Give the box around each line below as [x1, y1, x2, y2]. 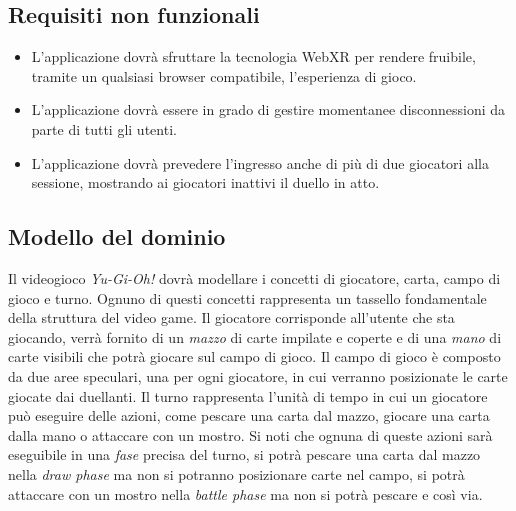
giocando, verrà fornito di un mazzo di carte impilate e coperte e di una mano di [8, 326, 502, 347]
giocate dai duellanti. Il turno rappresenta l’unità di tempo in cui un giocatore [8, 385, 488, 406]
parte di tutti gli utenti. [31, 118, 177, 139]
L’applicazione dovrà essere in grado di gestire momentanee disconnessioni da [31, 99, 506, 120]
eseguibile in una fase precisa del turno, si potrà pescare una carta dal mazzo [8, 444, 481, 465]
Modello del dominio [8, 221, 226, 252]
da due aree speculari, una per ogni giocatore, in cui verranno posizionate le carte [8, 365, 508, 386]
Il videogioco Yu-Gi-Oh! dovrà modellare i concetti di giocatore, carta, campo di [8, 267, 501, 288]
